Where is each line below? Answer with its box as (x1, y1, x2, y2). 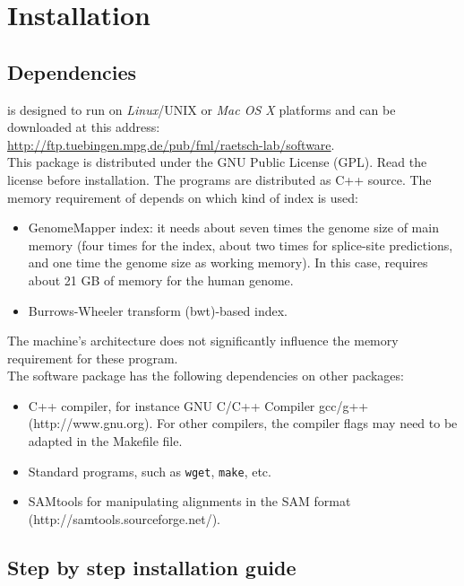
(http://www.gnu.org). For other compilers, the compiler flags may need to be (28, 414, 458, 433)
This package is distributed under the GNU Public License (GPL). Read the (7, 153, 427, 171)
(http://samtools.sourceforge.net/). (28, 509, 221, 528)
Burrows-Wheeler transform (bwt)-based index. (28, 301, 288, 319)
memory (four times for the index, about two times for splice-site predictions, (28, 235, 453, 254)
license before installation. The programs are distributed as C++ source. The (7, 170, 432, 188)
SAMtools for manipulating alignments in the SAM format (28, 492, 351, 511)
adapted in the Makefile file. (28, 432, 183, 450)
